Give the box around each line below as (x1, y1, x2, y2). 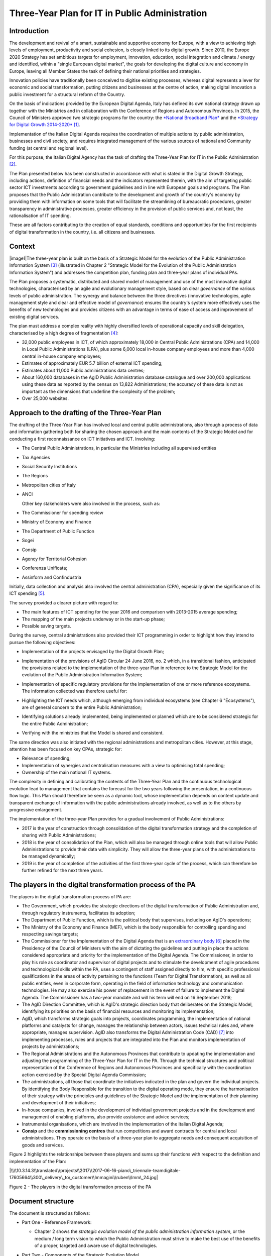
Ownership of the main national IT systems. (22, 769, 112, 776)
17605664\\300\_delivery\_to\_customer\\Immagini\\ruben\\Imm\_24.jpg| (9, 1175, 158, 1181)
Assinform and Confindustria (22, 574, 81, 580)
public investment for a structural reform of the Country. (9, 91, 125, 97)
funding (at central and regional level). (9, 145, 88, 151)
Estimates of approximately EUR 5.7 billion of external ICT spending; (22, 360, 163, 366)
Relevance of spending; (22, 755, 71, 761)
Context (9, 242, 35, 251)
